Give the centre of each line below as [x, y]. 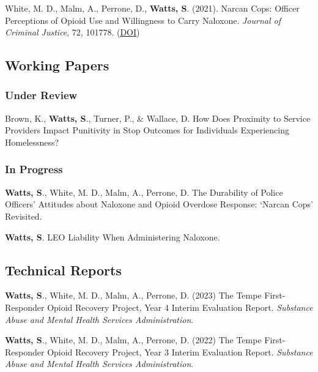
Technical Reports [63, 270]
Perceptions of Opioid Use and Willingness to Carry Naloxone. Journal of [143, 20]
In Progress [34, 169]
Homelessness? [32, 142]
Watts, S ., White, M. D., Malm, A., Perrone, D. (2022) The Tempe [133, 340]
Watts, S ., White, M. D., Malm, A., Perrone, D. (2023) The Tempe [133, 295]
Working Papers [57, 65]
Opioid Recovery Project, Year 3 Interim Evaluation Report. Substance [180, 352]
